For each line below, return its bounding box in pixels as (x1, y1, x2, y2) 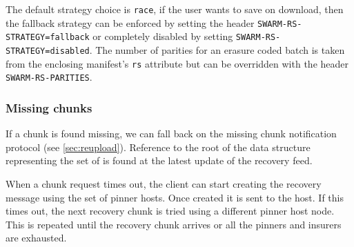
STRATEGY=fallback (6, 32, 90, 43)
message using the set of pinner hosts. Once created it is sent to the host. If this (6, 190, 344, 204)
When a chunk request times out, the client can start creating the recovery (6, 176, 322, 190)
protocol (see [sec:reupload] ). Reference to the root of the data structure (6, 139, 311, 154)
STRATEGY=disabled (6, 46, 90, 56)
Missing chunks (6, 99, 92, 116)
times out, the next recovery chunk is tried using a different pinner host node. (6, 204, 335, 218)
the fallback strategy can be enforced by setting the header (6, 15, 255, 30)
